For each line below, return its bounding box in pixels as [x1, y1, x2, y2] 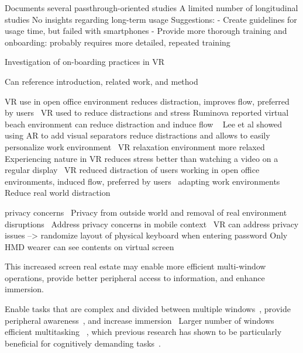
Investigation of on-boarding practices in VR [5, 56, 165, 68]
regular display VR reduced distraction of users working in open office [5, 164, 260, 176]
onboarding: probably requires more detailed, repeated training [5, 36, 230, 48]
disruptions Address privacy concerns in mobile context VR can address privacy [5, 217, 299, 230]
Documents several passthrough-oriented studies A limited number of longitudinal [5, 2, 298, 13]
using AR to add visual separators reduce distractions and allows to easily [5, 129, 270, 141]
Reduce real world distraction [5, 186, 111, 199]
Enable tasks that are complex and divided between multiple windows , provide [5, 303, 291, 315]
